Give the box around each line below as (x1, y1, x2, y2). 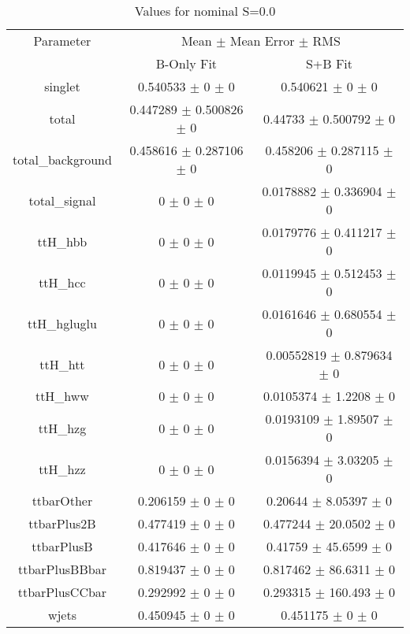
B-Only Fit (155, 54, 218, 72)
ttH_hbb (37, 232, 88, 250)
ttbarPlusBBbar (17, 560, 106, 578)
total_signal (28, 191, 96, 209)
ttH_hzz (39, 459, 86, 478)
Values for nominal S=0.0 (134, 2, 276, 20)
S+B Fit (305, 54, 353, 72)
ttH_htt (39, 354, 85, 373)
